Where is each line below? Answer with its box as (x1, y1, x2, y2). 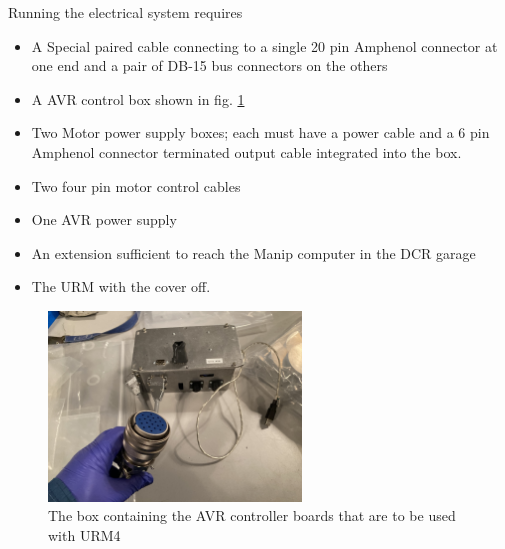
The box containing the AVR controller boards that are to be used (48, 505, 456, 526)
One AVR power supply (31, 209, 177, 230)
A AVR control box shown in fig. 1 (31, 88, 245, 109)
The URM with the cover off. (31, 276, 211, 297)
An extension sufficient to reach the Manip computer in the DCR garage (31, 242, 476, 263)
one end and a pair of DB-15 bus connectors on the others (31, 55, 388, 76)
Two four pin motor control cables (31, 175, 241, 196)
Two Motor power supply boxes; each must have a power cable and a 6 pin (31, 122, 490, 143)
